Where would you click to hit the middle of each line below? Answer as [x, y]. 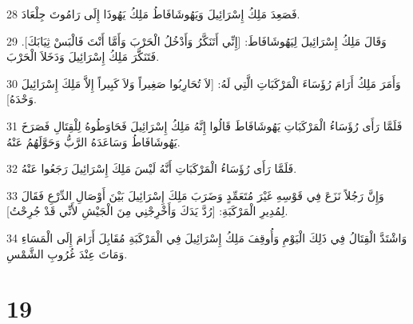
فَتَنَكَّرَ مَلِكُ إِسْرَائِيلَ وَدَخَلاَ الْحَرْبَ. [83, 56]
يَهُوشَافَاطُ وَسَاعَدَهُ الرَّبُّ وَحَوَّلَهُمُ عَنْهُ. [93, 141]
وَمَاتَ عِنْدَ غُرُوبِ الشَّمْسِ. [67, 253]
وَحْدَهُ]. [22, 99]
